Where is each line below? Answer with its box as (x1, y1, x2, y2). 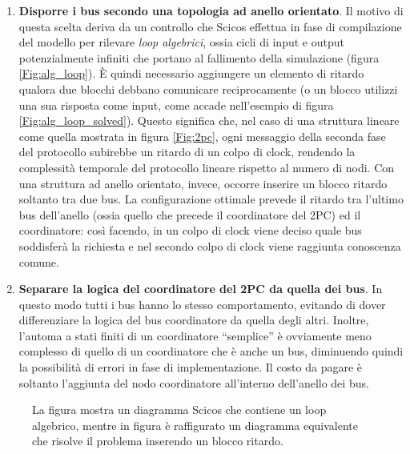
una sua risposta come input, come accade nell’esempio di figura (18, 96, 334, 113)
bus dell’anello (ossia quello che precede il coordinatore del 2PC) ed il (18, 206, 361, 223)
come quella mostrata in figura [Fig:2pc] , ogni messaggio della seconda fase (18, 127, 386, 144)
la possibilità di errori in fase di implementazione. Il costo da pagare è (18, 359, 363, 376)
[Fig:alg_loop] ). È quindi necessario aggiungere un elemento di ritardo (18, 65, 364, 82)
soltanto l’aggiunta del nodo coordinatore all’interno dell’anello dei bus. (18, 374, 369, 391)
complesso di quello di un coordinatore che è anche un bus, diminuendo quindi (18, 343, 404, 360)
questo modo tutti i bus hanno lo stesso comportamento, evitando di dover (18, 295, 386, 312)
